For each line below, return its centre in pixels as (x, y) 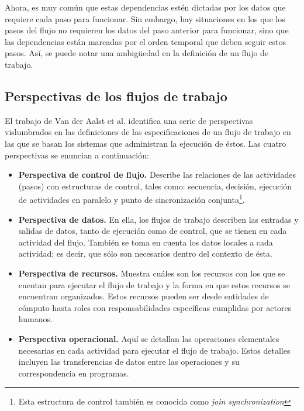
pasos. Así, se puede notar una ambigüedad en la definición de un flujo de (137, 53)
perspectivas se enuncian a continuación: (77, 155)
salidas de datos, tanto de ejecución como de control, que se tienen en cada (153, 231)
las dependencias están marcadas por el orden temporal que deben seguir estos (145, 41)
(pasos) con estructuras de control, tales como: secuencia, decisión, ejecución (155, 186)
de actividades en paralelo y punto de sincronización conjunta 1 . (132, 198)
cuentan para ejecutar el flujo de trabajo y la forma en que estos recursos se (154, 284)
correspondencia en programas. (74, 373)
